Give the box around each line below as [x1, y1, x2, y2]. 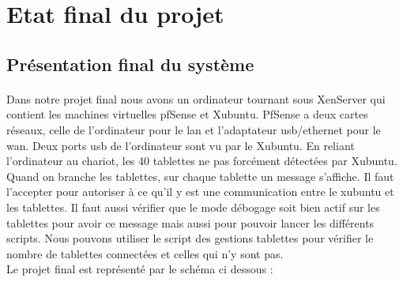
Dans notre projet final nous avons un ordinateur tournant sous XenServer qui [6, 90, 386, 107]
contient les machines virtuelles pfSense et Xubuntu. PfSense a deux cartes [6, 106, 368, 122]
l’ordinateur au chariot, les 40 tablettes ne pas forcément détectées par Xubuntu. [6, 152, 397, 169]
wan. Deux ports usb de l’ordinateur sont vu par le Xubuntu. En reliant [6, 137, 355, 153]
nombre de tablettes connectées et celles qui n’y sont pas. [6, 245, 284, 261]
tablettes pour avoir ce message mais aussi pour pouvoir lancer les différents [6, 214, 375, 231]
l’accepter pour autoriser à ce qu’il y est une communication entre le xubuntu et [6, 183, 394, 200]
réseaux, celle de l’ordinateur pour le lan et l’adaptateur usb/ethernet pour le [6, 121, 381, 137]
